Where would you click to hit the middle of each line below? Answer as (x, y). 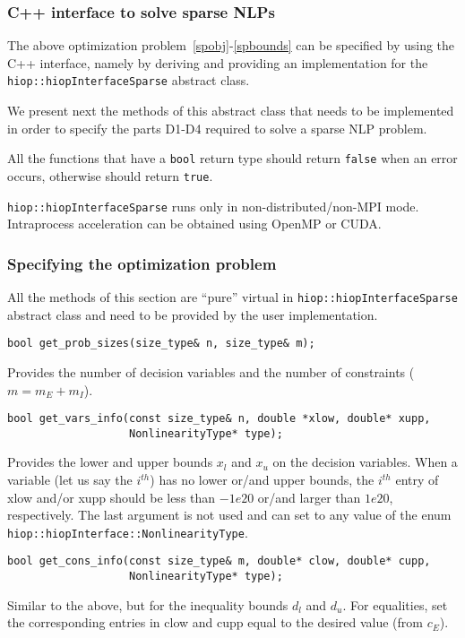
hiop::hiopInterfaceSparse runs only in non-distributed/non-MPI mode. (213, 206)
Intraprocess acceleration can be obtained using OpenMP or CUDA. (194, 224)
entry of (417, 480)
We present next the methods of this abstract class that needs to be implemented (231, 111)
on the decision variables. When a (365, 462)
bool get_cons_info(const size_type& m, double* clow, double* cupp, (219, 561)
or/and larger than (309, 497)
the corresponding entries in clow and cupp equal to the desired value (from (215, 622)
